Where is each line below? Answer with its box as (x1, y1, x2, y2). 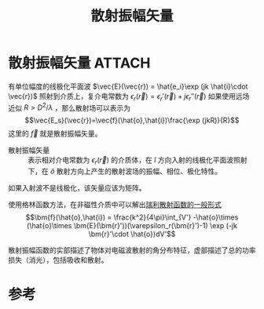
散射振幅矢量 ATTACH (8, 54, 151, 72)
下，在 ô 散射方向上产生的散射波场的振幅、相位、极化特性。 (27, 166, 222, 176)
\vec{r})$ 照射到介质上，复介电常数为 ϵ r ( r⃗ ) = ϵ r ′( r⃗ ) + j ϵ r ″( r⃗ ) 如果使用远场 (8, 91, 250, 103)
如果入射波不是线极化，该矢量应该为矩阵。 (8, 184, 146, 193)
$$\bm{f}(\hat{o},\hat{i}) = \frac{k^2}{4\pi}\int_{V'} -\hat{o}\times (25, 213, 239, 222)
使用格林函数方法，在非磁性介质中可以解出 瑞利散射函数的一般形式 (8, 200, 222, 209)
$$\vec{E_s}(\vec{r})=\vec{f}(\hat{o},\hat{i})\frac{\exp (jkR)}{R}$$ (24, 115, 240, 125)
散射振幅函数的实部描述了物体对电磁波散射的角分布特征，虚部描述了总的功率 (8, 245, 256, 255)
